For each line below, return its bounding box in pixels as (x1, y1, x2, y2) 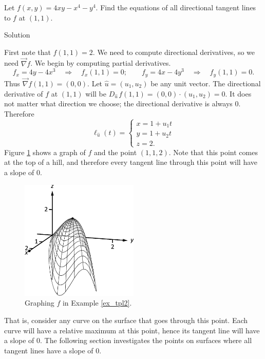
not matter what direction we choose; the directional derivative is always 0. (4, 98, 241, 109)
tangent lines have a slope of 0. (4, 345, 102, 355)
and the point (93, 146, 137, 157)
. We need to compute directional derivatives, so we (92, 46, 255, 57)
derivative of (4, 88, 43, 99)
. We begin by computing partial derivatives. (30, 58, 171, 68)
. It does (225, 88, 252, 99)
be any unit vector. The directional (150, 78, 261, 88)
